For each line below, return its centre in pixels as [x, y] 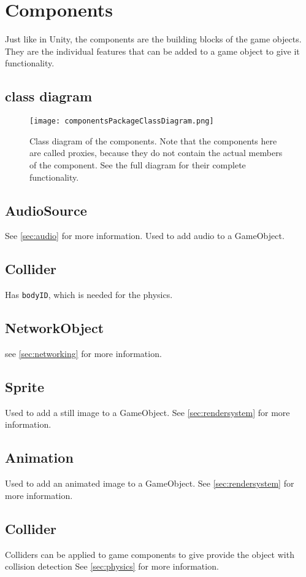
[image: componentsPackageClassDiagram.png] [122, 121]
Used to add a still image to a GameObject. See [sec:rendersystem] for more [147, 412]
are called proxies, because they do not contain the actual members [156, 153]
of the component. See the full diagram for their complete [138, 164]
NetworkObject [55, 328]
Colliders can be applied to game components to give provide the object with [150, 554]
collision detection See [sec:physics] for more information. [112, 566]
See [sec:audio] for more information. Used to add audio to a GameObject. [145, 236]
